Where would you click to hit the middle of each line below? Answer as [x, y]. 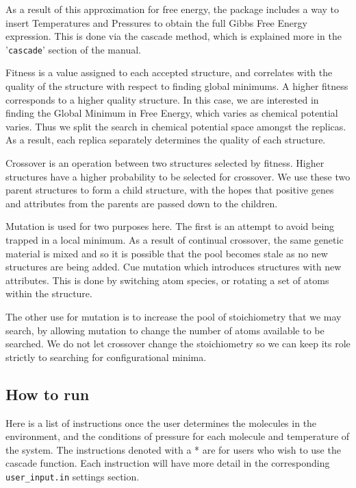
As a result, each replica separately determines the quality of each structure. [166, 140]
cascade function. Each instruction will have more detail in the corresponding [168, 463]
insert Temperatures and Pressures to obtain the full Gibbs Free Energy [156, 22]
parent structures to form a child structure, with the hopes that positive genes [170, 190]
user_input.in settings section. [73, 476]
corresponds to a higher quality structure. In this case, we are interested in [162, 99]
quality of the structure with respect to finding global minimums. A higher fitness [177, 86]
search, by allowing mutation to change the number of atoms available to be [165, 330]
